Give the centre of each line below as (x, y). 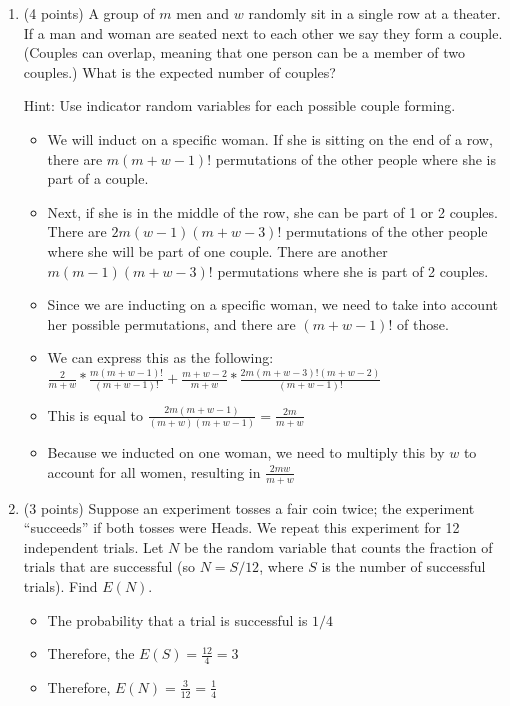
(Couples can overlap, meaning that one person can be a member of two (244, 52)
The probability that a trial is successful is (177, 619)
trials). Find (60, 585)
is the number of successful (403, 566)
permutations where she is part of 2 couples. (353, 270)
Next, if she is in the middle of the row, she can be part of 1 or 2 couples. (272, 211)
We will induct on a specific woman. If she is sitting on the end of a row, (270, 138)
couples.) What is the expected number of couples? (179, 71)
